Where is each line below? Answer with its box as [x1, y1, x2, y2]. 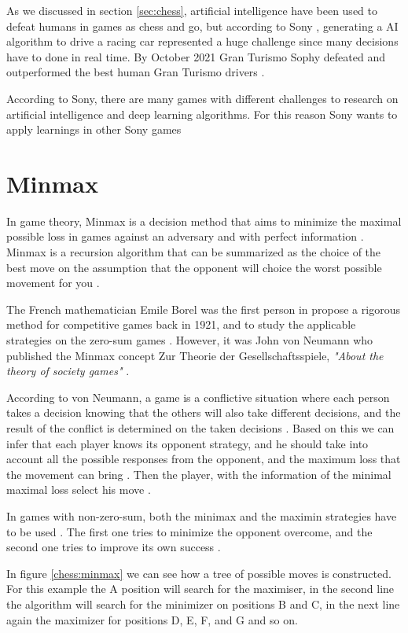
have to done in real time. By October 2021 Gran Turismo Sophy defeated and [6, 48, 385, 64]
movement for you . [6, 274, 100, 291]
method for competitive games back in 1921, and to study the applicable [6, 316, 356, 333]
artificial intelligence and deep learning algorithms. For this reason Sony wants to [6, 105, 398, 122]
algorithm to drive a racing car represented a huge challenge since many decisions [6, 33, 399, 50]
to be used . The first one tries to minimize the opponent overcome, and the [6, 523, 373, 539]
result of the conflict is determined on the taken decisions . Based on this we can [6, 420, 395, 436]
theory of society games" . [6, 363, 130, 379]
